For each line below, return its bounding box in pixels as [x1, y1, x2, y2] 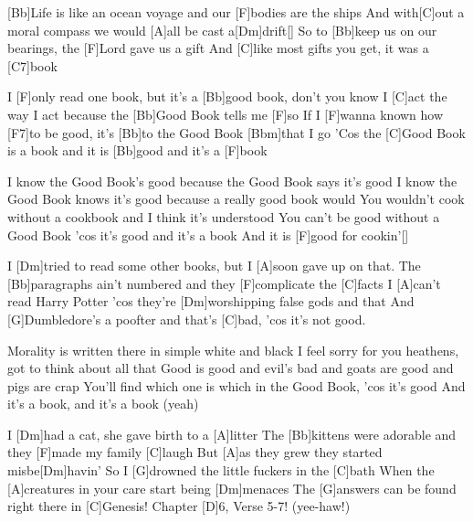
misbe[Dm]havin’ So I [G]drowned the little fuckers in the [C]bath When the [7, 461, 435, 480]
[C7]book [7, 56, 58, 75]
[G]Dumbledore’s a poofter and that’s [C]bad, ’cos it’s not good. [7, 309, 366, 328]
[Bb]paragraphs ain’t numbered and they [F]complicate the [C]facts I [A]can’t [7, 273, 441, 293]
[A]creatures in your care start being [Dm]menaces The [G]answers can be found [7, 478, 457, 497]
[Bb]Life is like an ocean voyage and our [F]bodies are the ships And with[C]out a [7, 3, 465, 21]
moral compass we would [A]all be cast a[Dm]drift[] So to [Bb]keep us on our [7, 20, 437, 39]
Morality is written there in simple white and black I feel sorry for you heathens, [7, 340, 459, 359]
